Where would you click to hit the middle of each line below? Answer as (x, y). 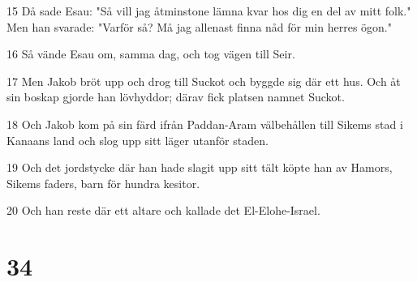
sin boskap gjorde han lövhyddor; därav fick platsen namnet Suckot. (176, 97)
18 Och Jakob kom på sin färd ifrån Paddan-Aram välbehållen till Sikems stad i (205, 124)
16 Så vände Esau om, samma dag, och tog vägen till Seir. (151, 54)
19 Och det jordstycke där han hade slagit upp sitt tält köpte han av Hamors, (200, 167)
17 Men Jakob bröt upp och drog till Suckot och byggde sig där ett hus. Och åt (204, 81)
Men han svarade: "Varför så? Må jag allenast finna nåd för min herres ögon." (199, 26)
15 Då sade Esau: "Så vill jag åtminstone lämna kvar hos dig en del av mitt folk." (209, 11)
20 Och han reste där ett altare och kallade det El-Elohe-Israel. (163, 210)
